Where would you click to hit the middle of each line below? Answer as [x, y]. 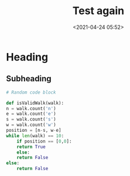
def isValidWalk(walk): [35, 103]
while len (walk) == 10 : [35, 136]
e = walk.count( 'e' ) [31, 114]
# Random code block [31, 92]
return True [31, 147]
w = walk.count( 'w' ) [31, 125]
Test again [98, 11]
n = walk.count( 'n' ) [31, 108]
